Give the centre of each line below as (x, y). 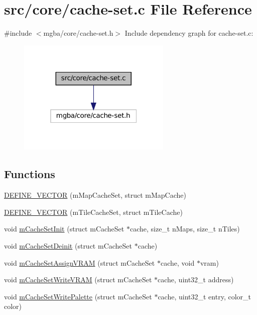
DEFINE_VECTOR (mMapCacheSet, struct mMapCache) (95, 195)
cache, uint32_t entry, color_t (204, 296)
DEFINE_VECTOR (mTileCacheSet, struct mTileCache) (93, 212)
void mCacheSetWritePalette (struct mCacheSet (78, 296)
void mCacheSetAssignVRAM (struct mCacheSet (80, 262)
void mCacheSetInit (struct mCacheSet (64, 229)
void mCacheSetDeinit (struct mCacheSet (68, 245)
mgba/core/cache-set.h (78, 33)
